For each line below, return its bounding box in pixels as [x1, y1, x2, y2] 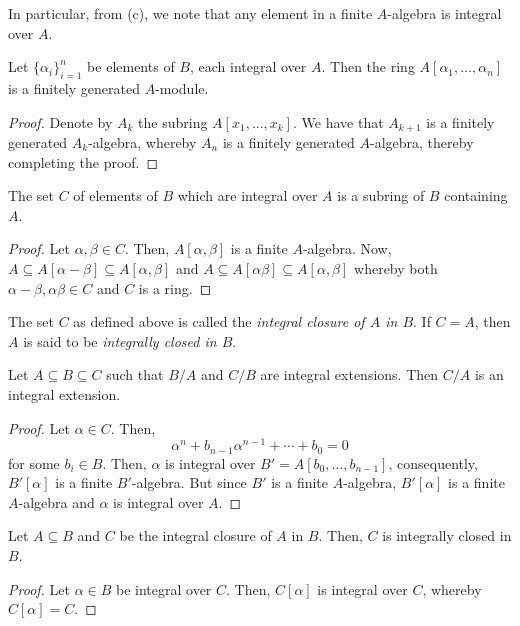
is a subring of [337, 185, 425, 206]
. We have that [293, 111, 384, 132]
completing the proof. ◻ [8, 151, 159, 172]
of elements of [73, 185, 158, 206]
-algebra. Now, [302, 238, 392, 259]
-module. [155, 77, 209, 98]
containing [444, 185, 508, 206]
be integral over [116, 578, 212, 599]
